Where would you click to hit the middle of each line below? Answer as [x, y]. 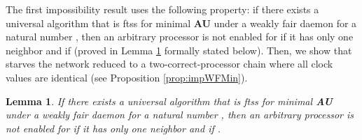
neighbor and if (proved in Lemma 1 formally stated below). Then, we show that [179, 50]
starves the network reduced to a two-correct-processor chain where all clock [169, 64]
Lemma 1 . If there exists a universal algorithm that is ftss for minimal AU [169, 101]
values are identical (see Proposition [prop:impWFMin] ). [127, 77]
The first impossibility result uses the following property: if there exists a [162, 9]
